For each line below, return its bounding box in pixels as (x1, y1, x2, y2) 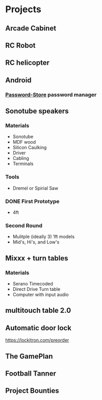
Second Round (5, 222, 42, 229)
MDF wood (12, 139, 36, 145)
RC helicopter (5, 59, 50, 67)
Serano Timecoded (12, 280, 54, 286)
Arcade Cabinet (5, 24, 57, 33)
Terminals (12, 161, 34, 167)
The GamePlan (5, 352, 53, 360)
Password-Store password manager (5, 91, 97, 98)
